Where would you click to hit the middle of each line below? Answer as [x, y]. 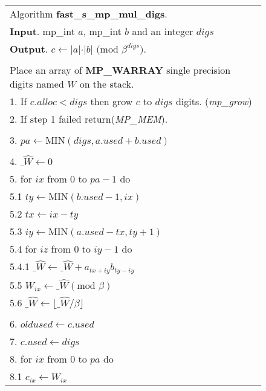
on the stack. [107, 84]
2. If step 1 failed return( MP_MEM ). [89, 119]
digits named [37, 84]
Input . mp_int [42, 31]
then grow [112, 101]
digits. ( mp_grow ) [214, 101]
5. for [21, 179]
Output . [29, 49]
